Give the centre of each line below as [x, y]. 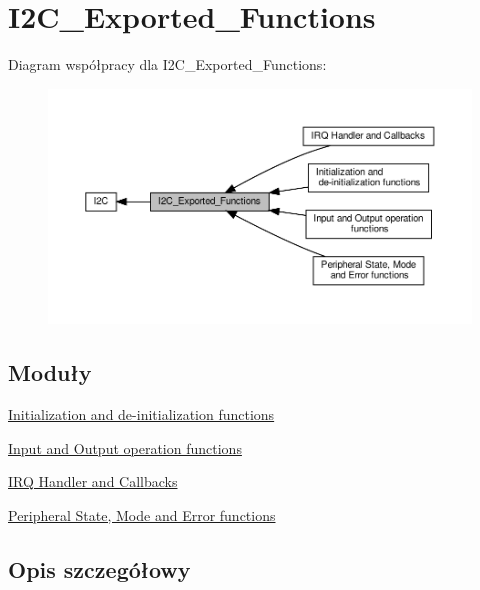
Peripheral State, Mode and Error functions [142, 515]
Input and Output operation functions [125, 447]
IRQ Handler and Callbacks [93, 481]
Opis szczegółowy [99, 568]
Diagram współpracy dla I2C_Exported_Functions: [167, 64]
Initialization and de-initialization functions [141, 414]
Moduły [50, 372]
